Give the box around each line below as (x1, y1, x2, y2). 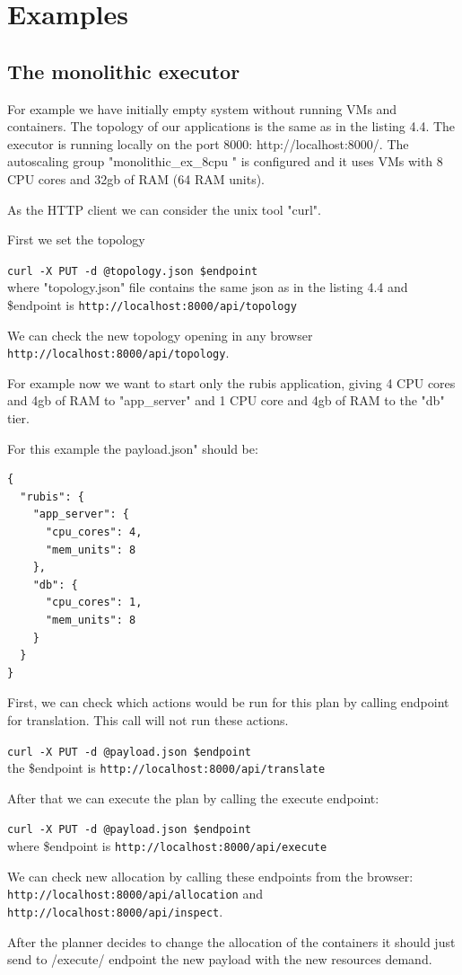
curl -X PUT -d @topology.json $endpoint (7, 264, 258, 278)
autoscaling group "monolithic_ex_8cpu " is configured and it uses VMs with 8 (7, 152, 443, 171)
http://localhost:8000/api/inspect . (7, 902, 223, 921)
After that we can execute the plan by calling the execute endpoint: (7, 788, 379, 807)
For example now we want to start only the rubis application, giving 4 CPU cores (7, 373, 456, 392)
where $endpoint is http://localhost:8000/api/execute (7, 837, 327, 855)
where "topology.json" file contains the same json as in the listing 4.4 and (7, 278, 408, 297)
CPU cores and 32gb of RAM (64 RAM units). (7, 169, 265, 188)
